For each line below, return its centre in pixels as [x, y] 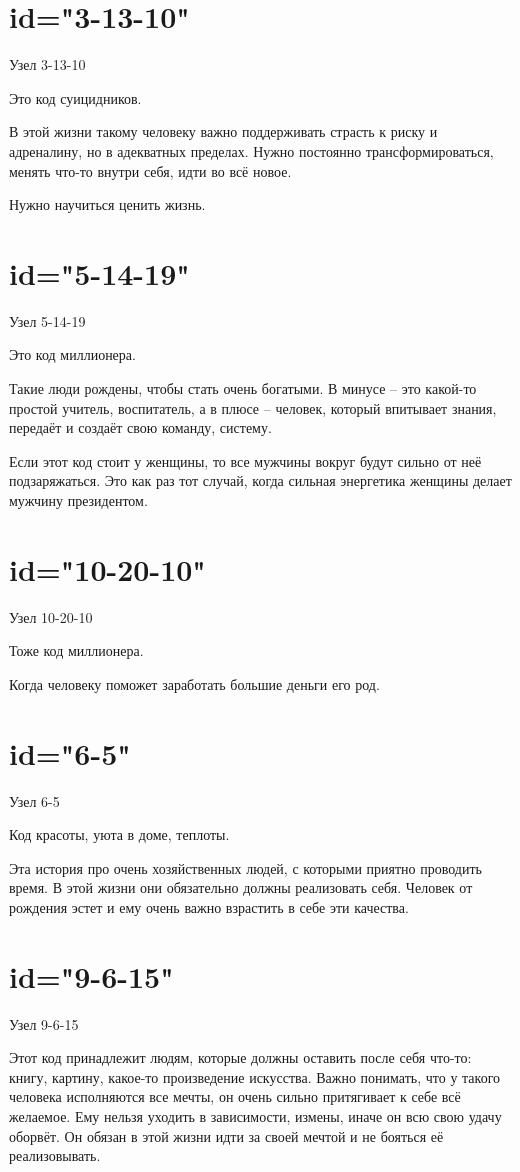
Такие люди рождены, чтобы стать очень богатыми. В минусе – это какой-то [243, 388]
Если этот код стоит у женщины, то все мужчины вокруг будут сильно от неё [245, 460]
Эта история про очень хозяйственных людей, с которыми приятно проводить [245, 867]
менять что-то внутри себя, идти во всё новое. [150, 170]
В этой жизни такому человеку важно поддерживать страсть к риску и [223, 131]
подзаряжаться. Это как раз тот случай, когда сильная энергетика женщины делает [260, 480]
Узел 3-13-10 [47, 64]
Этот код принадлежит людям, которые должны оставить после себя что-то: [240, 1057]
